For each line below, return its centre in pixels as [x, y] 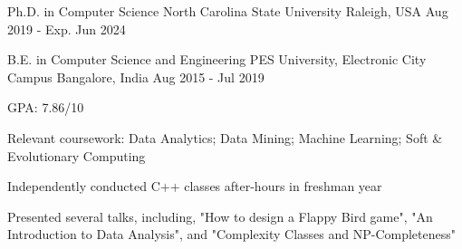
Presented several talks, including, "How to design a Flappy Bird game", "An [220, 216]
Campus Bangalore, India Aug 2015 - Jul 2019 [136, 77]
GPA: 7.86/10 [46, 107]
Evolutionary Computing [77, 155]
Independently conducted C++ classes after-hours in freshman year [195, 186]
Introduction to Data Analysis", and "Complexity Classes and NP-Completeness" [231, 234]
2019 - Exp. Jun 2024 [67, 29]
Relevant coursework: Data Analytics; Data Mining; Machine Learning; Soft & [225, 137]
